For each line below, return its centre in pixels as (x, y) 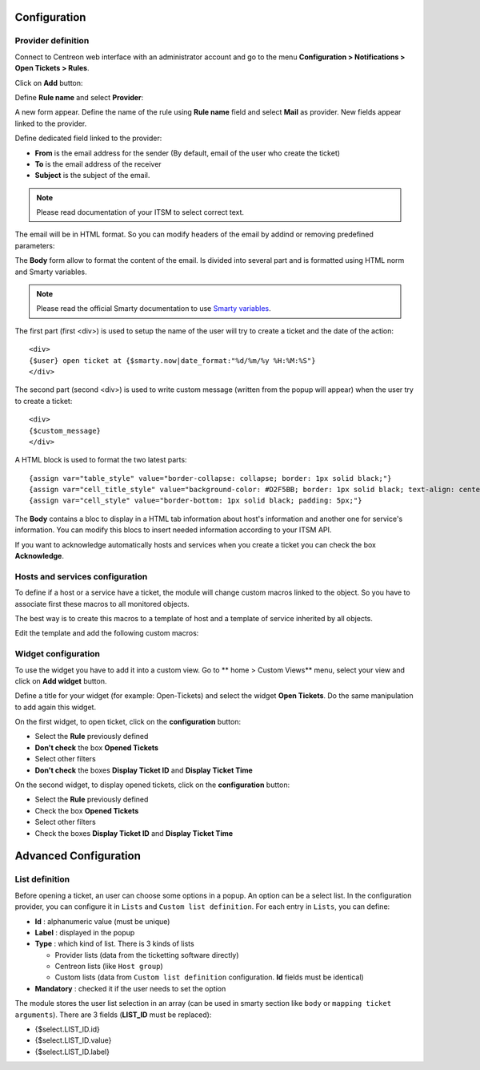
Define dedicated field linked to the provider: (88, 138)
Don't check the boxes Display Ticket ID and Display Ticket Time (144, 770)
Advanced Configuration (78, 856)
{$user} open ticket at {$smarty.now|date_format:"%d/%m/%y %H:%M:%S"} (172, 360)
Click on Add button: (49, 83)
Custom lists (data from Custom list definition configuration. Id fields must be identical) (209, 977)
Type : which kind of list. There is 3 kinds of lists (115, 944)
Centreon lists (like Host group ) (109, 967)
